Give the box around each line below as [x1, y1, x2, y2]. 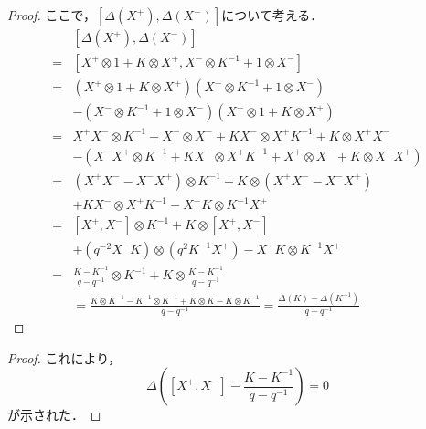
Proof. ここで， [7, 5, 96, 24]
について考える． [221, 5, 324, 24]
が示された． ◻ [7, 405, 101, 424]
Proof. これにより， [7, 348, 122, 367]
